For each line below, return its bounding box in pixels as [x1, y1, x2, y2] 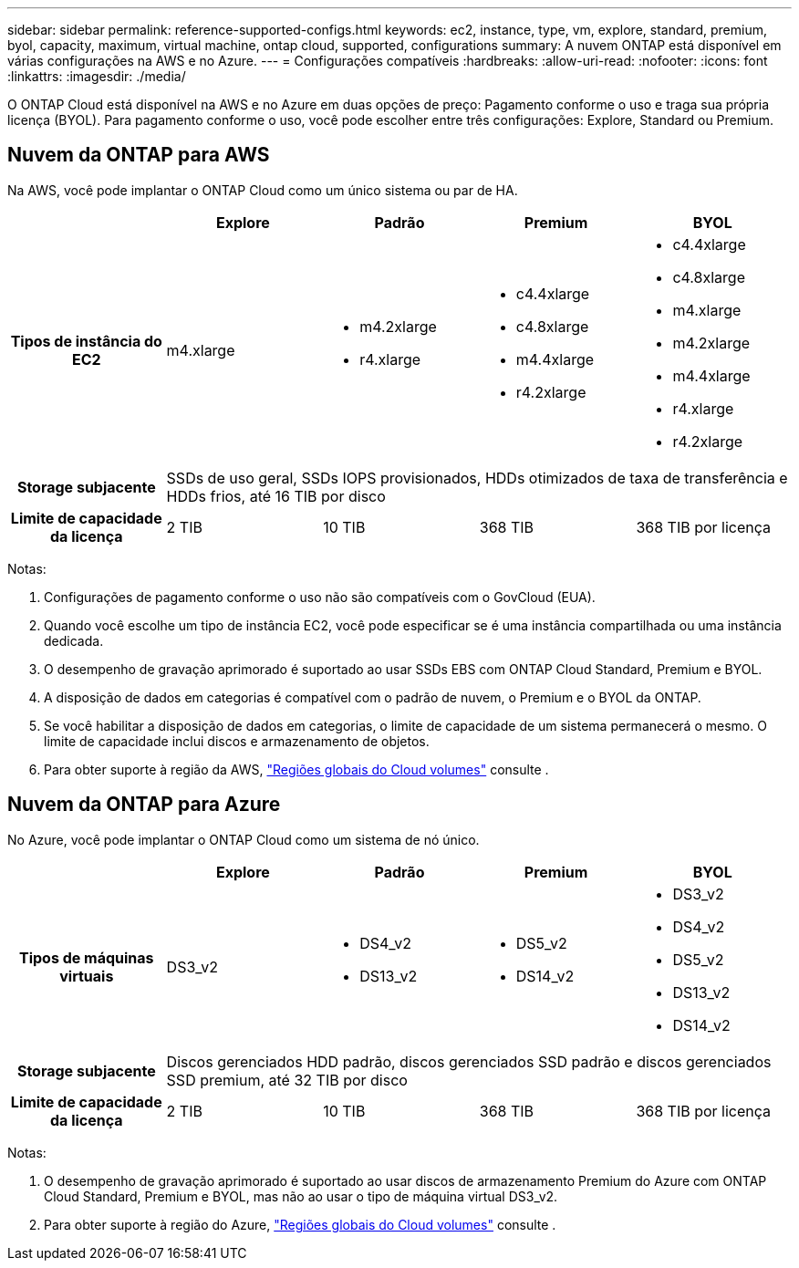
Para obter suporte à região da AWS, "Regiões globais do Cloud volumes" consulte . [44, 761, 549, 777]
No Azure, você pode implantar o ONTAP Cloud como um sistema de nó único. [7, 831, 480, 847]
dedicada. [44, 632, 104, 649]
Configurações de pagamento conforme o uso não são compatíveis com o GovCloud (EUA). [44, 588, 596, 605]
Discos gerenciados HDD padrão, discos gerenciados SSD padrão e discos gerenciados [166, 1052, 772, 1071]
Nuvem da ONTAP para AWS [7, 143, 270, 167]
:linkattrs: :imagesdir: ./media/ [7, 68, 186, 84]
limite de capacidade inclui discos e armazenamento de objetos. [44, 733, 430, 749]
